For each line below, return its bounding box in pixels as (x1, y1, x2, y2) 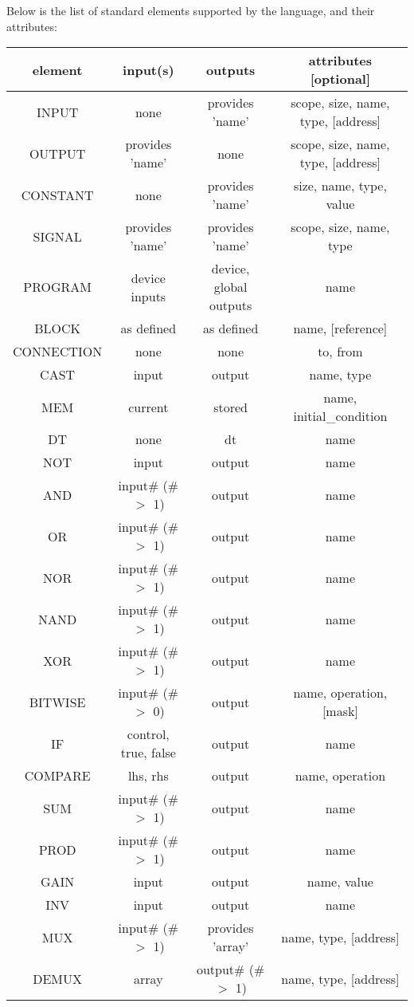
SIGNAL (33, 226, 82, 246)
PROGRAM (23, 277, 92, 297)
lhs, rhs (127, 766, 169, 785)
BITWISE (29, 692, 86, 711)
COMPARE (24, 766, 91, 785)
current (128, 397, 169, 416)
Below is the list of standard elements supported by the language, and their (6, 2, 375, 18)
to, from (318, 342, 363, 361)
